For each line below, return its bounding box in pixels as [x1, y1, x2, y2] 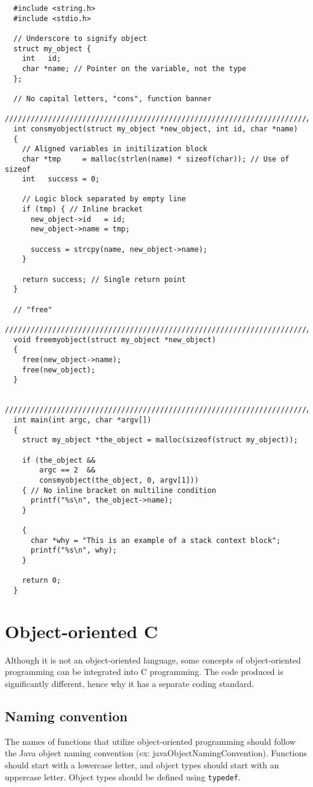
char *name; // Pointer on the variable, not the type [22, 64, 246, 73]
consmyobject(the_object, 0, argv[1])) [39, 475, 199, 484]
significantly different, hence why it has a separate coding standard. [5, 677, 254, 690]
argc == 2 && [39, 466, 96, 475]
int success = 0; [22, 175, 100, 184]
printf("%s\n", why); [30, 546, 117, 555]
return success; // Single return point [22, 275, 186, 284]
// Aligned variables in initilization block [22, 145, 208, 154]
